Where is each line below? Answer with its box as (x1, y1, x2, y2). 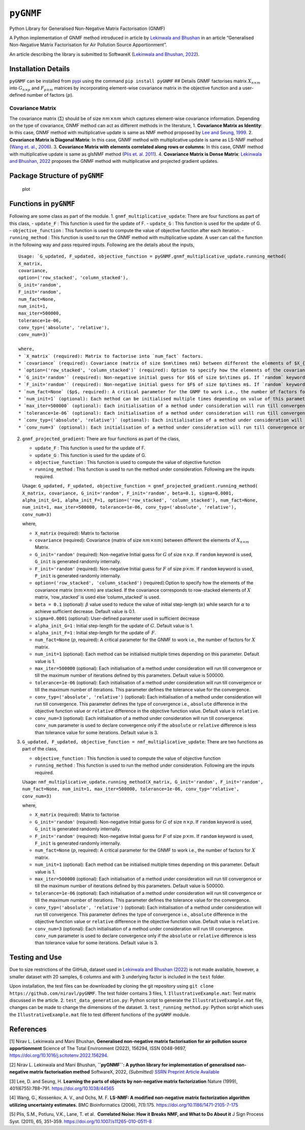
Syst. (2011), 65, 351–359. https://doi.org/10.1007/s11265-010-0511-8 (9, 1118, 152, 1124)
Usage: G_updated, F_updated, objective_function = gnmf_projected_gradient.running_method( (22, 483, 258, 489)
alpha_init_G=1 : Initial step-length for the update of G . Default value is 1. (35, 622, 194, 628)
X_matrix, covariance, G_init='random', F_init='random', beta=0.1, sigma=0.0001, (22, 490, 234, 496)
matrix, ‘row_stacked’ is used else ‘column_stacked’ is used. (35, 594, 161, 600)
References (9, 1025, 47, 1033)
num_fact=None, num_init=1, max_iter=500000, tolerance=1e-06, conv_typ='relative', (22, 786, 239, 792)
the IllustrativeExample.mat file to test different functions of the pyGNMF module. (9, 1011, 190, 1018)
